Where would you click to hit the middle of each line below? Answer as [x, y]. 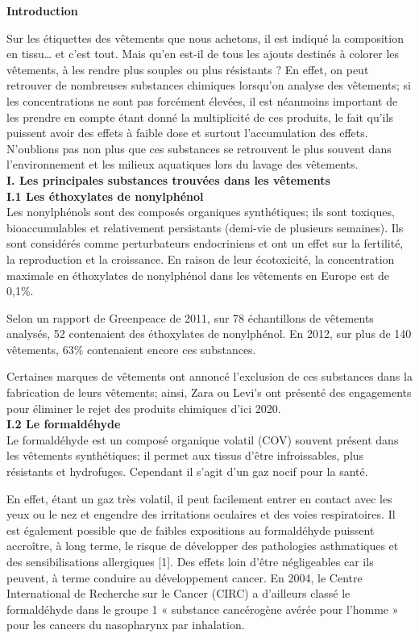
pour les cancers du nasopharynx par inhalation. [126, 625]
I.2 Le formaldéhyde [64, 424]
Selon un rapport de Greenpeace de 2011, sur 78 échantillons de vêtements [190, 317]
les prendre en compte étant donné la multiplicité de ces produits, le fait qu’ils [200, 117]
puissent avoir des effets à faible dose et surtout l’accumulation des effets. [187, 133]
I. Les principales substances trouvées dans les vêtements [168, 179]
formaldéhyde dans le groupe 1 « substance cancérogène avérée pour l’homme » [203, 609]
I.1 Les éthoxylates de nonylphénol [105, 196]
